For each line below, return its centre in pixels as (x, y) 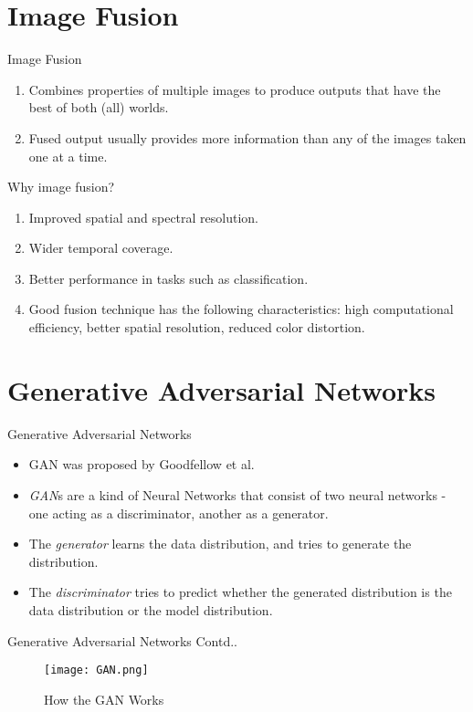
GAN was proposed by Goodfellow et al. (142, 464)
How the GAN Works (104, 699)
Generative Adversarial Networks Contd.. (123, 640)
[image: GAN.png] (96, 670)
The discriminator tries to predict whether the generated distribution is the (240, 592)
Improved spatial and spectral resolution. (143, 217)
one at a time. (68, 156)
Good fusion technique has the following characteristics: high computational (241, 309)
